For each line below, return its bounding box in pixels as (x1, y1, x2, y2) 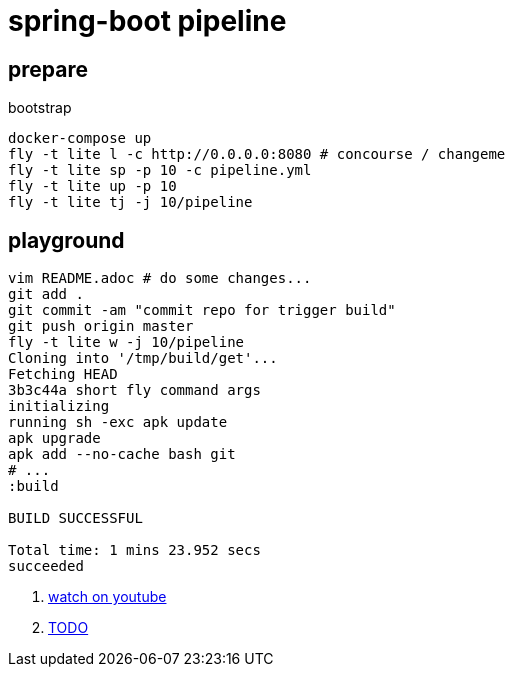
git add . (8, 286, 84, 303)
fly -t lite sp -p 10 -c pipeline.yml (8, 162, 312, 179)
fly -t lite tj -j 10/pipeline (8, 194, 253, 211)
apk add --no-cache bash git (8, 446, 236, 463)
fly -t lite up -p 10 (8, 178, 177, 195)
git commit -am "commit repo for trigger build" (8, 302, 396, 319)
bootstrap (8, 99, 72, 117)
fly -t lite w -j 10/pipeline (8, 334, 245, 351)
